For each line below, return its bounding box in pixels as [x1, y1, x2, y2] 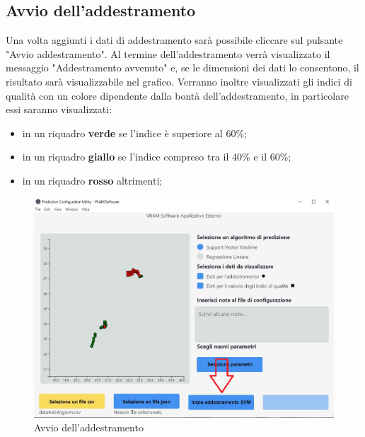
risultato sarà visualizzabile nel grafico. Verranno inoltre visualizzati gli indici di [6, 74, 352, 88]
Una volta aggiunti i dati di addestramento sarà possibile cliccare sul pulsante [6, 33, 343, 47]
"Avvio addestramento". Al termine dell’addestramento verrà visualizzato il [6, 46, 330, 61]
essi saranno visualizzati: [6, 102, 112, 117]
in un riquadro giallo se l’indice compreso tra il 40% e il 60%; [22, 149, 291, 164]
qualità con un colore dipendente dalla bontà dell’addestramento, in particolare [6, 88, 349, 103]
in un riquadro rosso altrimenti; [22, 173, 163, 187]
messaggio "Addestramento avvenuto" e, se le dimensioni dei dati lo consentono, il [6, 60, 359, 75]
